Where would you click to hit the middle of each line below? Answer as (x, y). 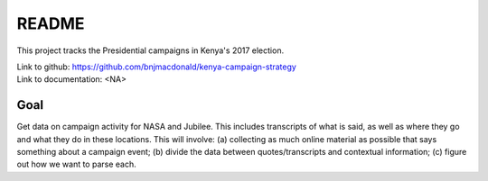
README (51, 23)
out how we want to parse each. (76, 164)
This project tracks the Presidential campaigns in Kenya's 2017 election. (150, 50)
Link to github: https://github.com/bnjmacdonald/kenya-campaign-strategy (157, 67)
